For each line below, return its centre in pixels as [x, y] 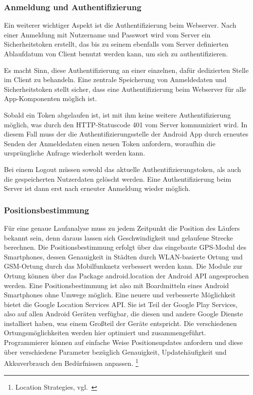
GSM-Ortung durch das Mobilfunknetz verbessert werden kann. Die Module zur [123, 266]
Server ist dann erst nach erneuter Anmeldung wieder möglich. [97, 188]
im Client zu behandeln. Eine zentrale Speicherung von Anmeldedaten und [115, 79]
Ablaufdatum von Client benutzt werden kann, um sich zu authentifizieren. [116, 53]
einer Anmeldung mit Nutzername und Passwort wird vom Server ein [107, 34]
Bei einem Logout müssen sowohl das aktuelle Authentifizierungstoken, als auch [123, 169]
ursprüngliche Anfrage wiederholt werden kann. [75, 153]
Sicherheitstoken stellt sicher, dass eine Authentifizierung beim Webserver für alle [125, 89]
